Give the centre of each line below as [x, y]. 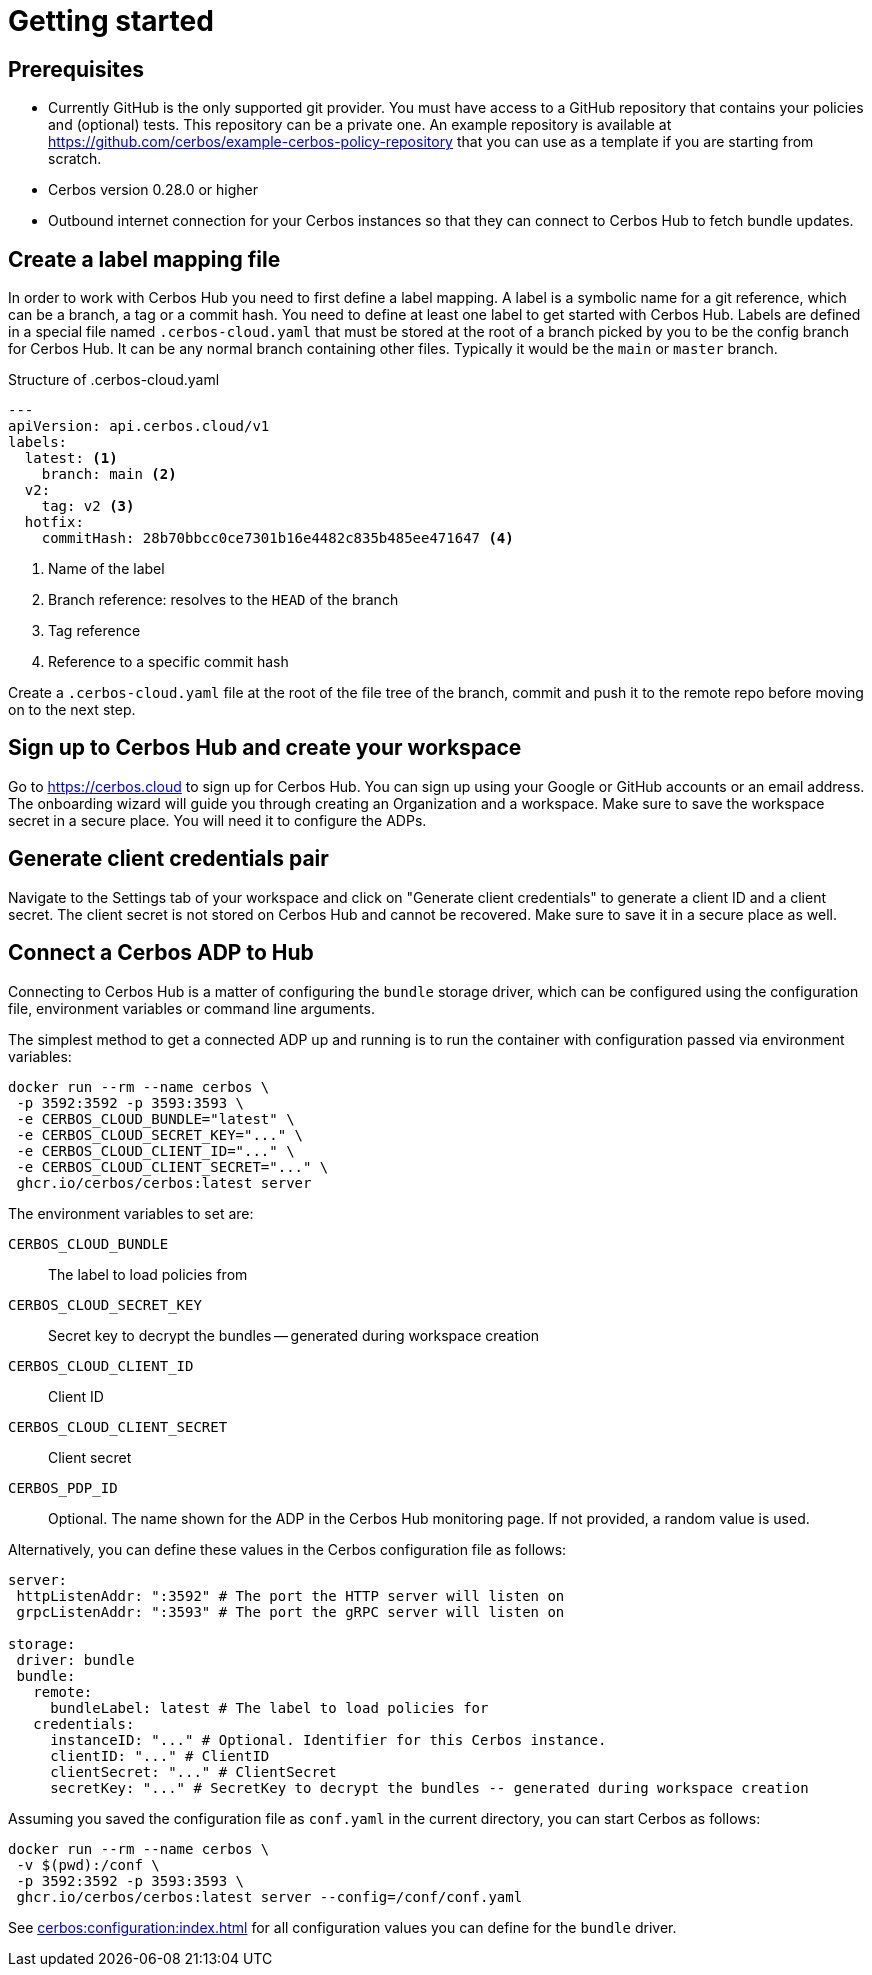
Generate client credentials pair [168, 859]
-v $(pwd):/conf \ [88, 1864]
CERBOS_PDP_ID [63, 1487]
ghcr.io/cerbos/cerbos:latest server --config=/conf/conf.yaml [269, 1896]
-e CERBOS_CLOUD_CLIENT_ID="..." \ [155, 1150]
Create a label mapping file [144, 259]
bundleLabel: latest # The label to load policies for [269, 1707]
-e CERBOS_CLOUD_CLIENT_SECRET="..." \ [172, 1166]
